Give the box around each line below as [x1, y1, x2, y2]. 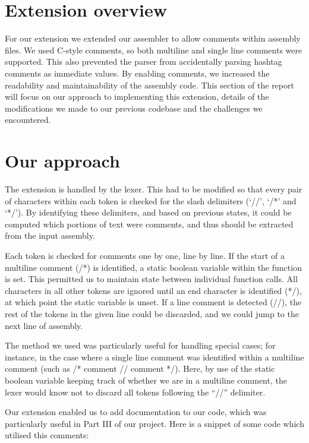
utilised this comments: [5, 429, 89, 441]
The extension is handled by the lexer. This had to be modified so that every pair [5, 183, 302, 195]
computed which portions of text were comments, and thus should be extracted [5, 217, 294, 230]
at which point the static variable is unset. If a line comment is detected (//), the [5, 296, 302, 308]
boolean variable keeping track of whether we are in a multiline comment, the [5, 374, 287, 386]
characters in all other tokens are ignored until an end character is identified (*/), [5, 284, 302, 296]
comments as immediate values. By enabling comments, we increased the [5, 67, 270, 79]
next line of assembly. [5, 319, 83, 331]
